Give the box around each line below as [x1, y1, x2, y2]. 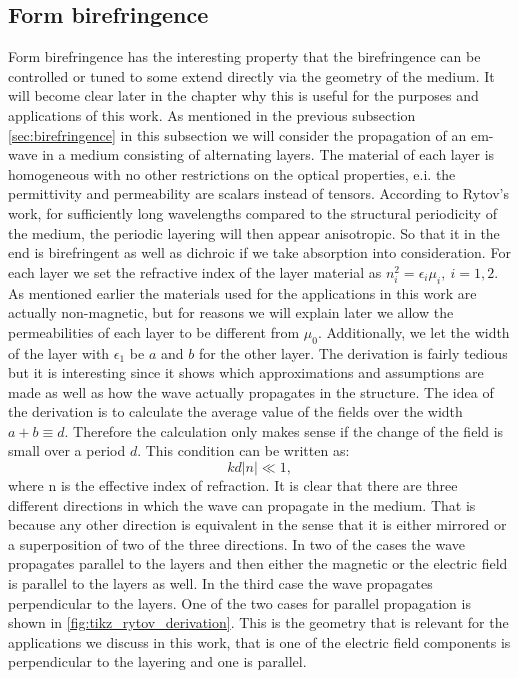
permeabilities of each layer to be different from [8, 321, 300, 342]
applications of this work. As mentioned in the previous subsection [8, 104, 416, 125]
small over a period [8, 440, 126, 461]
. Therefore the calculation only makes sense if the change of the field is [64, 420, 504, 441]
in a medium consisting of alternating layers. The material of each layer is [42, 144, 495, 165]
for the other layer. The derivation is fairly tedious [198, 342, 508, 363]
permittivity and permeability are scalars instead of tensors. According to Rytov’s [8, 183, 510, 204]
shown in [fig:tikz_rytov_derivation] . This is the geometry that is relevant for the [8, 612, 509, 633]
